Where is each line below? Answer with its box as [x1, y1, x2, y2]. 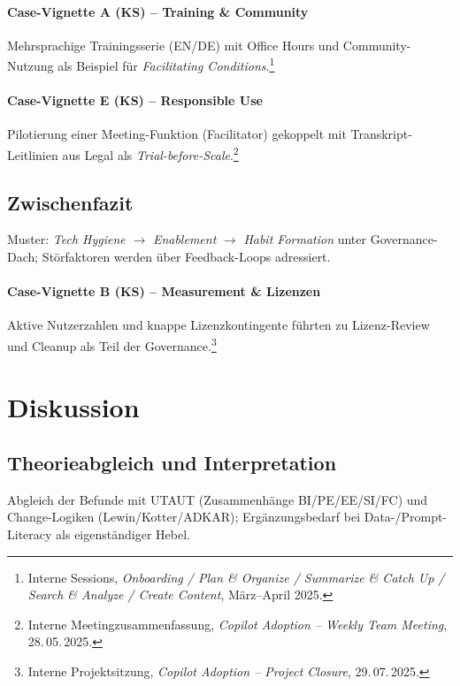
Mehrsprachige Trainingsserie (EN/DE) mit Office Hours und [7, 35, 340, 54]
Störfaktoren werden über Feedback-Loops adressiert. [42, 248, 331, 266]
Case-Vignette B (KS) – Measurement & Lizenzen [7, 282, 321, 301]
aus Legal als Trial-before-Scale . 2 [62, 143, 239, 164]
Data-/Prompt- [364, 507, 448, 526]
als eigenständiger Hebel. [56, 525, 190, 544]
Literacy [7, 525, 52, 544]
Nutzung [7, 57, 54, 75]
